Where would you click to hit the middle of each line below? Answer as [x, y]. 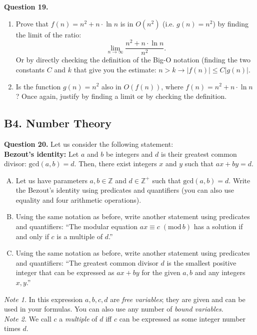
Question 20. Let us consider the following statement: [89, 144]
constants [30, 69]
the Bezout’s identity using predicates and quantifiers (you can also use [125, 190]
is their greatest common [199, 154]
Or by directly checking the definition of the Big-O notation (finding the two [133, 60]
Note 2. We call [28, 318]
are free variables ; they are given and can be [178, 299]
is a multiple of [80, 236]
